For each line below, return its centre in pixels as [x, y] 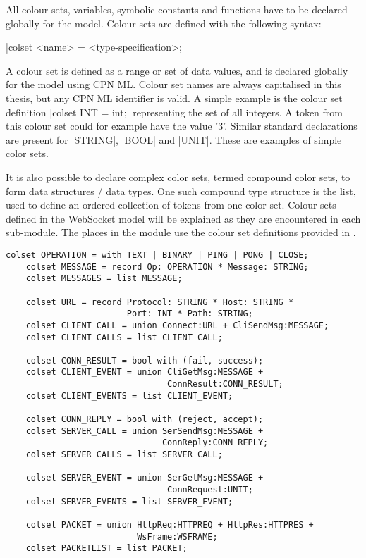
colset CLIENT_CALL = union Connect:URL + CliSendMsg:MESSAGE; [177, 325]
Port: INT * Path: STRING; [190, 314]
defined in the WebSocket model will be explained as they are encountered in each [183, 218]
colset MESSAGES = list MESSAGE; [104, 279]
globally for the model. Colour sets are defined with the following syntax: [164, 23]
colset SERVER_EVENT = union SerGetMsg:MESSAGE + [145, 478]
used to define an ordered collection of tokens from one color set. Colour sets [171, 205]
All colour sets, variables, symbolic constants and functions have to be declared [177, 9]
